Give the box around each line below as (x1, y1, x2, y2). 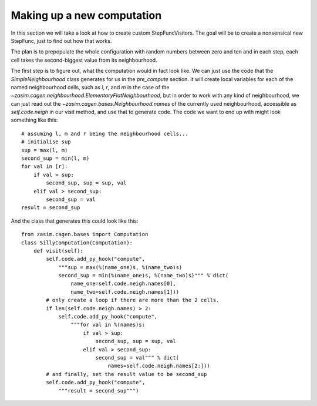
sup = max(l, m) (21, 147, 68, 153)
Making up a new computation (11, 9, 162, 22)
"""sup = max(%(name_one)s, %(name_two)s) (58, 264, 183, 270)
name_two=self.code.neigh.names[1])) (70, 288, 179, 295)
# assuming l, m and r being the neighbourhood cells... (21, 130, 189, 137)
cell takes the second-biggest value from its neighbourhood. (11, 56, 158, 63)
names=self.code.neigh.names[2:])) (107, 363, 211, 370)
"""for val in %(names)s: (70, 321, 146, 328)
